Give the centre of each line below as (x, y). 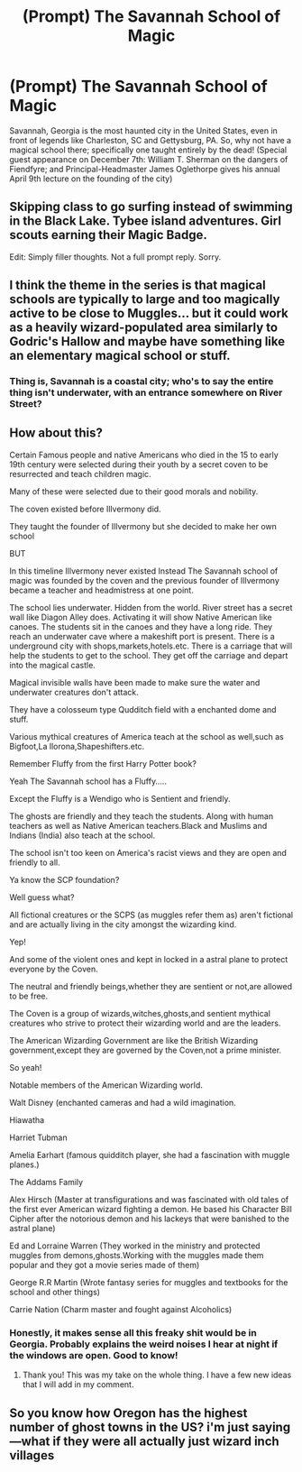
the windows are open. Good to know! (94, 1355)
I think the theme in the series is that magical (137, 285)
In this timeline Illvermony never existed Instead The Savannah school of (144, 571)
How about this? (56, 433)
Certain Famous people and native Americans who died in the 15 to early (144, 455)
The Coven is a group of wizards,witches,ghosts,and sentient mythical (140, 1013)
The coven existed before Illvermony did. (85, 509)
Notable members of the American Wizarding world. (106, 1085)
